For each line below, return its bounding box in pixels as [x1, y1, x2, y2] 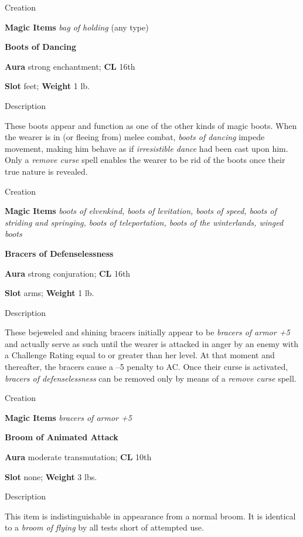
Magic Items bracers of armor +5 [5, 411, 132, 423]
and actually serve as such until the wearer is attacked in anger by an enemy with [5, 337, 298, 349]
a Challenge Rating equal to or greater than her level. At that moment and [5, 349, 275, 361]
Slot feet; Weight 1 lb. [5, 80, 90, 92]
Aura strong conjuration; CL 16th [5, 267, 131, 279]
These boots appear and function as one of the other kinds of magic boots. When [5, 119, 297, 131]
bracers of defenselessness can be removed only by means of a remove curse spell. [5, 372, 297, 384]
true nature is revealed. [5, 165, 88, 177]
